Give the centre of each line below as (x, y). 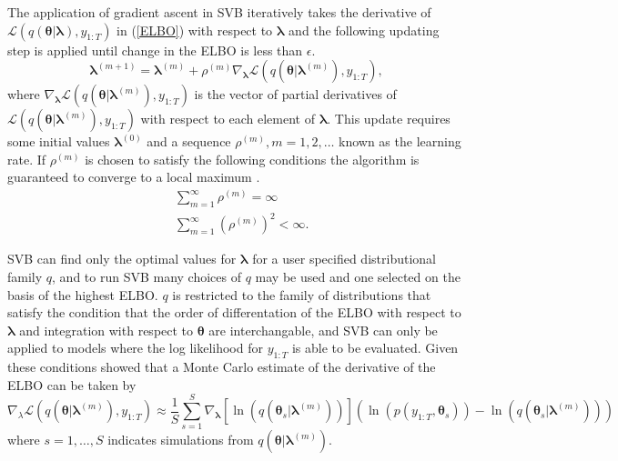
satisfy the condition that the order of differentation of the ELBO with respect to (234, 312)
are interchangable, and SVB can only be (323, 330)
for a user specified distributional (344, 259)
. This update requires (389, 119)
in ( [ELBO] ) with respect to (195, 30)
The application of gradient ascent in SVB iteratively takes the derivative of (219, 12)
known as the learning (400, 141)
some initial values (59, 141)
